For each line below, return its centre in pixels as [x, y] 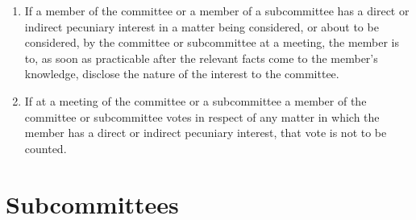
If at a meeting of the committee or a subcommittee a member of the [196, 100]
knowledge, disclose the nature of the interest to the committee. [182, 74]
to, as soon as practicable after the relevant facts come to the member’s [201, 58]
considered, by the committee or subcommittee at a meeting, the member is [212, 42]
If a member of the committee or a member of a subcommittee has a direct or [217, 10]
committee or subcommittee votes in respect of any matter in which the [202, 116]
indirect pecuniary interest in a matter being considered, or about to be [202, 26]
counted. [46, 148]
